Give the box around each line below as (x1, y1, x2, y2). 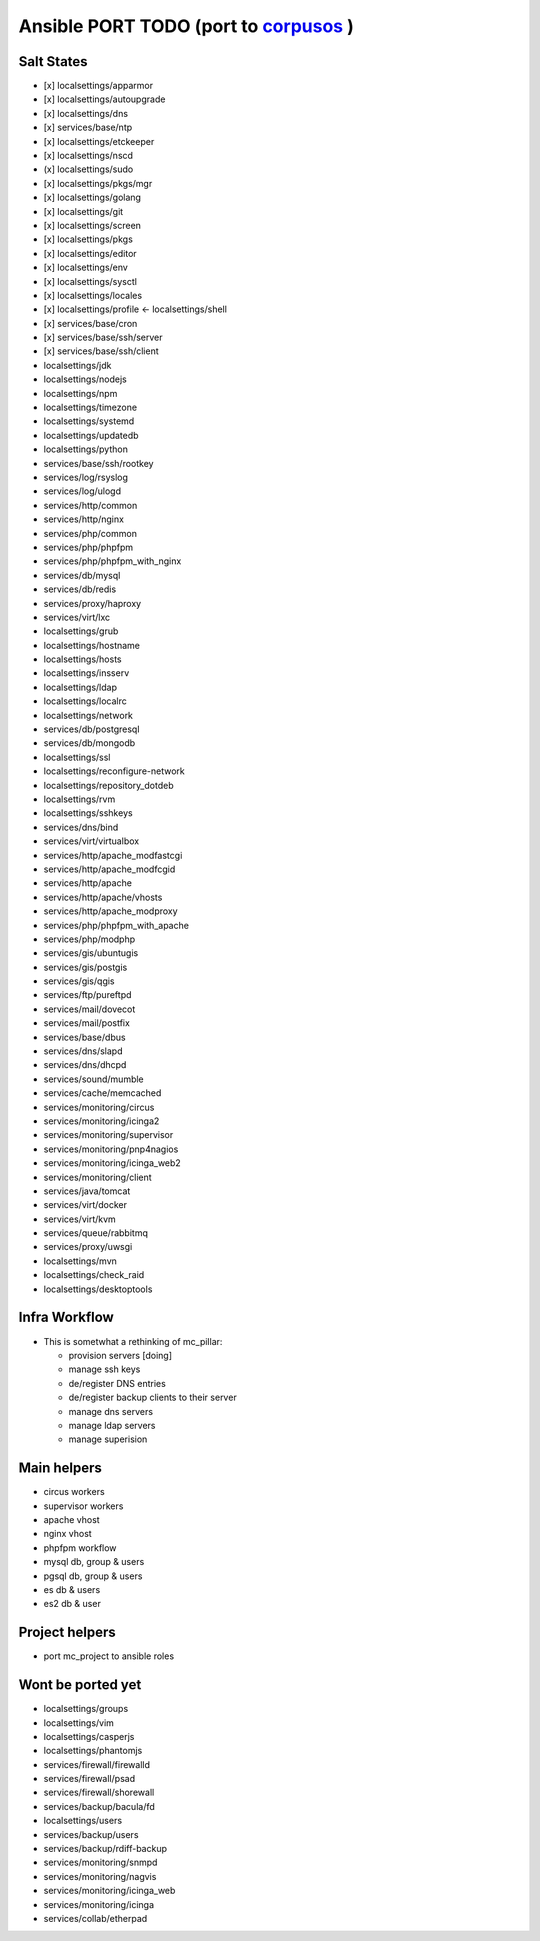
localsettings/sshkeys (43, 807, 134, 819)
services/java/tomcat (43, 1185, 131, 1197)
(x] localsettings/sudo (43, 163, 134, 175)
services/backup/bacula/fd (43, 1800, 155, 1812)
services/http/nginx (43, 513, 125, 525)
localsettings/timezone (43, 401, 138, 414)
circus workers (43, 1486, 105, 1498)
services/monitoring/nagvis (43, 1870, 157, 1882)
